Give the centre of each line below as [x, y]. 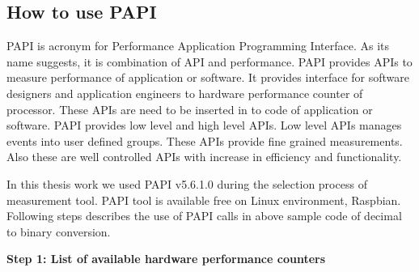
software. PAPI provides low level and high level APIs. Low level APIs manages [204, 125]
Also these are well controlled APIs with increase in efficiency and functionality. [204, 157]
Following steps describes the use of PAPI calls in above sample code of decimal [204, 216]
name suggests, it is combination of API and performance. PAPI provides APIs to [209, 61]
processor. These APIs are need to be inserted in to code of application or [190, 109]
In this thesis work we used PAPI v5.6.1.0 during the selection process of [187, 183]
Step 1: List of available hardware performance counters [166, 259]
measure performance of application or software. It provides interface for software [208, 77]
